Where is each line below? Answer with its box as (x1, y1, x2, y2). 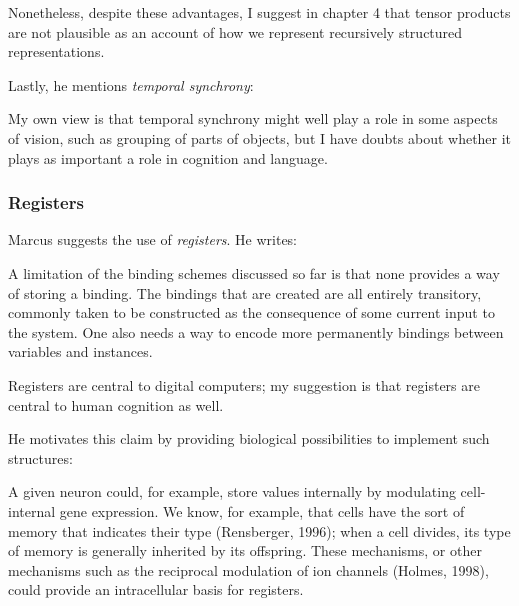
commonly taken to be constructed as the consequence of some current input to (8, 302, 495, 323)
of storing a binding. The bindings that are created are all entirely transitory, (8, 282, 482, 303)
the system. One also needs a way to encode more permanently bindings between (8, 321, 504, 342)
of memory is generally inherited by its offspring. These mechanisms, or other (8, 540, 482, 561)
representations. (8, 41, 105, 62)
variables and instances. (8, 341, 153, 362)
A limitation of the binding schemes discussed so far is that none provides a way (8, 262, 500, 283)
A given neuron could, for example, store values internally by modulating (8, 481, 456, 502)
